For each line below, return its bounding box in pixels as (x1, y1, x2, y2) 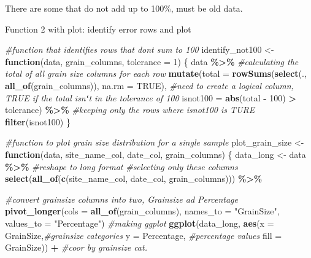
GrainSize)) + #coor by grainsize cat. (5, 241, 147, 254)
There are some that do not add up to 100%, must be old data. (5, 2, 243, 14)
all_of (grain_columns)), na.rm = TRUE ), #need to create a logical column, (5, 79, 294, 92)
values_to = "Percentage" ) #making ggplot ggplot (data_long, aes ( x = (5, 216, 274, 229)
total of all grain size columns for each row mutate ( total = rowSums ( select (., (5, 67, 307, 80)
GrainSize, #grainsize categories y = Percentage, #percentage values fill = (5, 229, 282, 241)
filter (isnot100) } (5, 115, 71, 128)
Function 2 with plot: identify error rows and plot (5, 22, 191, 35)
